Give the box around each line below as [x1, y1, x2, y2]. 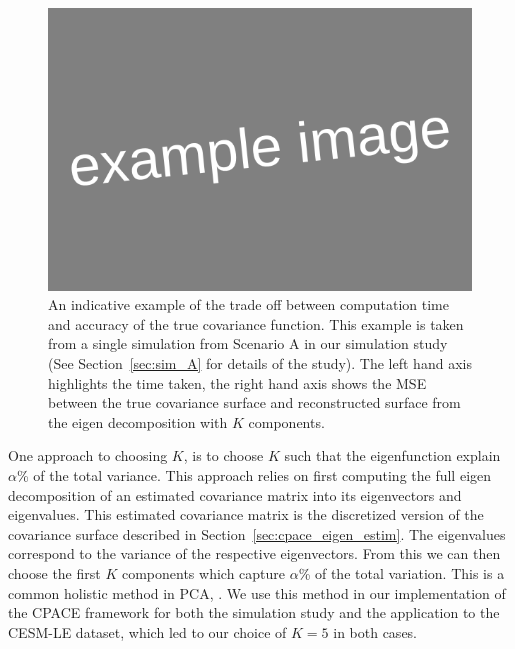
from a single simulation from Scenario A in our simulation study [48, 333, 448, 354]
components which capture [121, 562, 286, 583]
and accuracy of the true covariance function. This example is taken [48, 313, 464, 334]
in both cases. [333, 621, 418, 642]
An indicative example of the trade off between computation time [48, 294, 449, 315]
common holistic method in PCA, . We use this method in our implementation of [8, 582, 506, 603]
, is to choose [183, 445, 264, 466]
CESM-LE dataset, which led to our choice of [8, 621, 287, 642]
